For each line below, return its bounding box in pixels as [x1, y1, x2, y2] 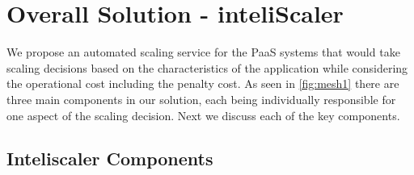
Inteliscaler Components [6, 146, 213, 171]
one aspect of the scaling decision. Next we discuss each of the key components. [6, 106, 400, 123]
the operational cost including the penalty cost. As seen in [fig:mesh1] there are [6, 75, 399, 92]
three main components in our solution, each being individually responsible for [6, 90, 396, 107]
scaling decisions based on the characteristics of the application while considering [6, 59, 408, 76]
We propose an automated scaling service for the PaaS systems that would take [6, 44, 400, 60]
